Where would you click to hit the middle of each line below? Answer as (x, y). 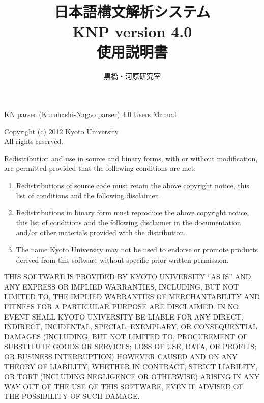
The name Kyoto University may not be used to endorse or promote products (137, 250)
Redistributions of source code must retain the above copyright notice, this (133, 185)
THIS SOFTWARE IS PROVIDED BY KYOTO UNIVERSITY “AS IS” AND (128, 277)
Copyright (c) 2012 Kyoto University (61, 131)
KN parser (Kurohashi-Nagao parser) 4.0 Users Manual (90, 114)
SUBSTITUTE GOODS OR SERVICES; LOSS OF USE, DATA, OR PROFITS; (130, 346)
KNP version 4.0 (132, 31)
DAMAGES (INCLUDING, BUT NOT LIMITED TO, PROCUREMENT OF (126, 336)
